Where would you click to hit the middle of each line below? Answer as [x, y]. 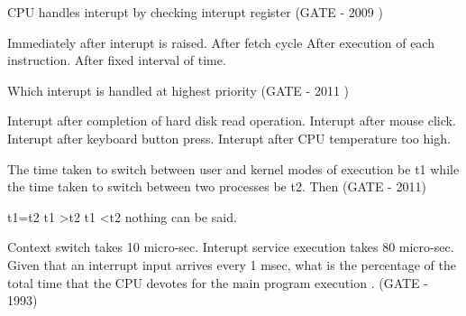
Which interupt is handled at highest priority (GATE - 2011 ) [178, 90]
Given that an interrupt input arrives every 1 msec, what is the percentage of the [232, 264]
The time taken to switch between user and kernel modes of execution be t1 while [233, 168]
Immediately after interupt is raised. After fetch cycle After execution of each [221, 42]
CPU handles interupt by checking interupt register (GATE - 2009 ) [195, 12]
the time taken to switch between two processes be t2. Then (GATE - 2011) [217, 186]
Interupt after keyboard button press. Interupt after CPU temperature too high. [229, 138]
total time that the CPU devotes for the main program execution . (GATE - [218, 282]
